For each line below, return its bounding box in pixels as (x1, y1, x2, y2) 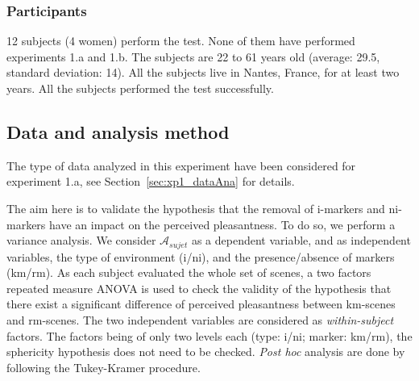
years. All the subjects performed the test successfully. (6, 80, 274, 96)
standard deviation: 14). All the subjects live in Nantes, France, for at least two (6, 64, 400, 81)
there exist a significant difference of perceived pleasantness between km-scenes (6, 295, 396, 312)
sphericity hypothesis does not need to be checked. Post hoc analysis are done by (6, 343, 405, 360)
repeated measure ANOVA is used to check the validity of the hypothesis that (6, 279, 392, 296)
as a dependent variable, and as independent (191, 232, 411, 249)
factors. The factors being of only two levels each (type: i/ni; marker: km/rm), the (6, 327, 413, 344)
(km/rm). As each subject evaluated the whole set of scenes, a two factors (6, 264, 371, 281)
